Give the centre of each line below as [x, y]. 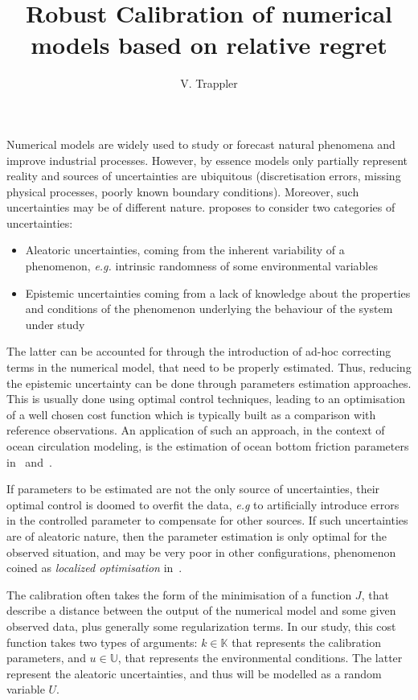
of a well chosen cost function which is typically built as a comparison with [191, 414]
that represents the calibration [306, 642]
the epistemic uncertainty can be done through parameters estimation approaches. [209, 383]
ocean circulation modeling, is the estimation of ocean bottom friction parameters [208, 446]
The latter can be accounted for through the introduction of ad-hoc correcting [199, 351]
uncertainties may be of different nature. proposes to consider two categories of [201, 207]
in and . [29, 461]
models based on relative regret [209, 45]
